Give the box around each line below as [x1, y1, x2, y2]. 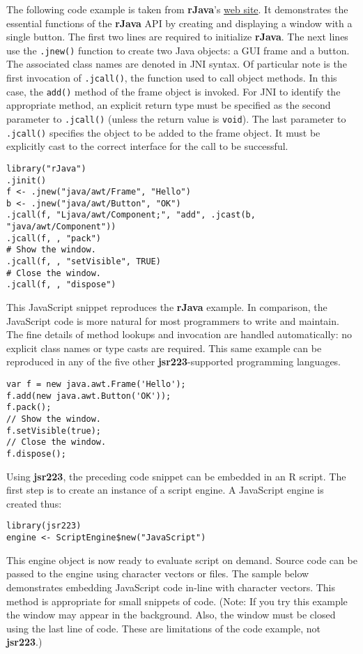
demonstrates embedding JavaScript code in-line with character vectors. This [6, 579, 336, 594]
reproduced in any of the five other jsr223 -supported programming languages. [6, 354, 341, 369]
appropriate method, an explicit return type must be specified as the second [6, 98, 331, 112]
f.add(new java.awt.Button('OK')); [6, 390, 171, 401]
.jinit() [6, 175, 47, 185]
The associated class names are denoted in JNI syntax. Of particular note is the [6, 56, 347, 71]
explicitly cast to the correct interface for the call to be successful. [6, 139, 288, 153]
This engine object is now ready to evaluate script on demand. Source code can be [6, 552, 357, 567]
